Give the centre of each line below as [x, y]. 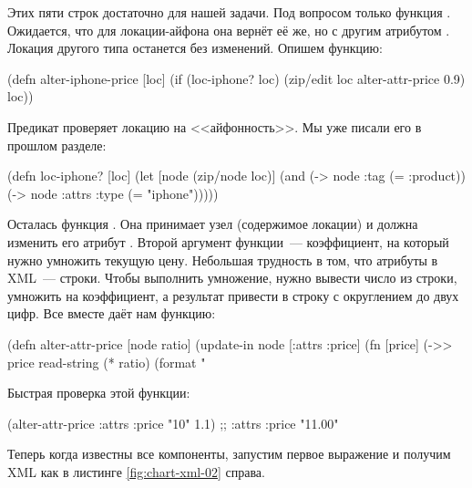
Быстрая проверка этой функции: [99, 393]
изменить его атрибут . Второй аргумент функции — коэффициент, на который [228, 241]
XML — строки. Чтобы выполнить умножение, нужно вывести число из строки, [232, 278]
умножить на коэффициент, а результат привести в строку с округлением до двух [233, 295]
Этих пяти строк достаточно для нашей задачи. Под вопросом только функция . [229, 12]
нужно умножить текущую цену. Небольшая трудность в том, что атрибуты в [223, 260]
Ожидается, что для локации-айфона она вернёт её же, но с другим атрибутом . [229, 30]
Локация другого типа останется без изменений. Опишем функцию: [195, 48]
